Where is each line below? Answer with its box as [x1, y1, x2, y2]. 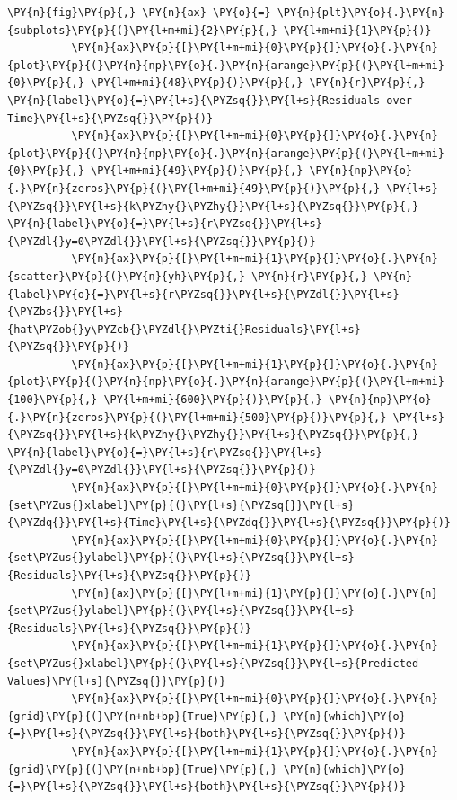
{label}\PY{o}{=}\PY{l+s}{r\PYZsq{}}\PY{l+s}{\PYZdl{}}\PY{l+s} [7, 287, 400, 301]
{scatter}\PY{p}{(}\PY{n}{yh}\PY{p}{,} [7, 269, 245, 283]
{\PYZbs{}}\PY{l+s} [7, 305, 123, 319]
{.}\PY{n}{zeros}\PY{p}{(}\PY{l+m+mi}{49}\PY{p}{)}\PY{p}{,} [7, 181, 381, 195]
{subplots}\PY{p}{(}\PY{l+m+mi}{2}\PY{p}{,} [7, 23, 277, 37]
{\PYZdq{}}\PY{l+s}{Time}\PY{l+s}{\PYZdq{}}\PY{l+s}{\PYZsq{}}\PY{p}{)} [7, 516, 451, 530]
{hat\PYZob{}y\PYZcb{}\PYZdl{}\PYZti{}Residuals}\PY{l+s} [7, 322, 361, 336]
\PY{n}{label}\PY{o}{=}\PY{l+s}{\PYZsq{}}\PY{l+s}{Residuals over [7, 93, 413, 107]
